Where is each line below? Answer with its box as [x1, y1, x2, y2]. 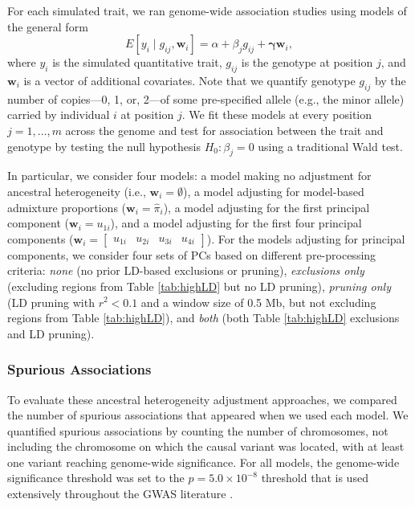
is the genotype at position [241, 54, 373, 71]
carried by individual [7, 106, 110, 123]
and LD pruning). [7, 325, 95, 341]
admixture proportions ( [7, 198, 127, 215]
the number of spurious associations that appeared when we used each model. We [7, 407, 409, 423]
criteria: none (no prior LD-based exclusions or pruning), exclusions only [7, 262, 364, 279]
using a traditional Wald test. [258, 137, 403, 154]
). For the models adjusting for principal [206, 230, 405, 247]
